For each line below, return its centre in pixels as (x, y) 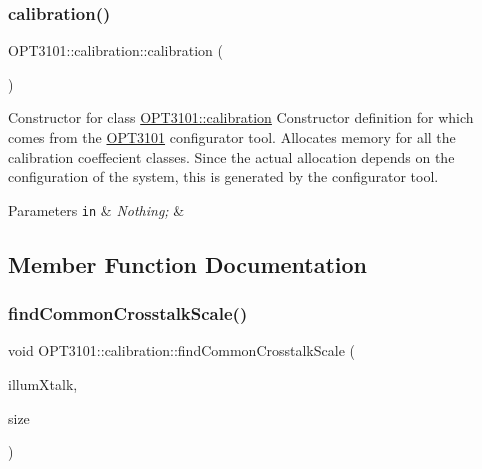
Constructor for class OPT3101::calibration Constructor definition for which (241, 117)
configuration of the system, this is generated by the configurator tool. (223, 176)
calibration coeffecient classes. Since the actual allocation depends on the (231, 156)
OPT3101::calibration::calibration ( (115, 50)
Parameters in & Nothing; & (96, 209)
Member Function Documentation (188, 263)
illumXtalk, (43, 384)
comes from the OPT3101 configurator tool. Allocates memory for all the (232, 137)
